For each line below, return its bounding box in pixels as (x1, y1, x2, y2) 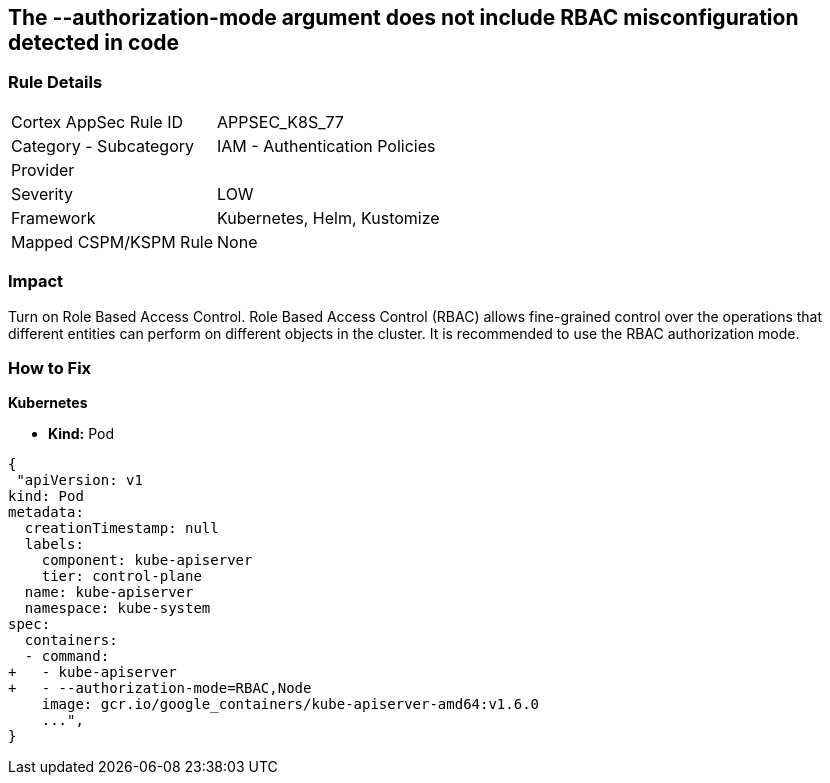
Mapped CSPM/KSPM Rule (11, 231, 214, 252)
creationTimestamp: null (24, 520, 219, 537)
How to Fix (8, 357, 92, 378)
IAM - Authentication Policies (217, 135, 436, 156)
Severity (11, 183, 73, 204)
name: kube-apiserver (24, 584, 194, 601)
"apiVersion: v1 (16, 472, 143, 489)
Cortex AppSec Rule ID (11, 111, 184, 132)
